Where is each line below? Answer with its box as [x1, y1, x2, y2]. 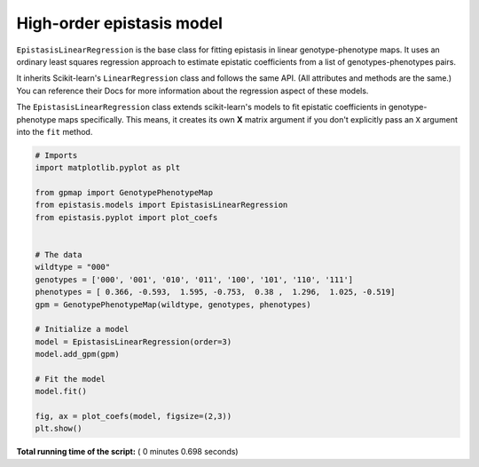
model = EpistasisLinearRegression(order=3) [35, 336, 232, 346]
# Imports [35, 150, 78, 160]
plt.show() [35, 423, 82, 434]
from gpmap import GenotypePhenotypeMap [35, 187, 213, 198]
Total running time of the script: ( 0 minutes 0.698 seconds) [16, 447, 239, 457]
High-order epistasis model [16, 13, 224, 33]
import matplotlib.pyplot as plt [35, 162, 181, 173]
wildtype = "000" [35, 262, 111, 273]
